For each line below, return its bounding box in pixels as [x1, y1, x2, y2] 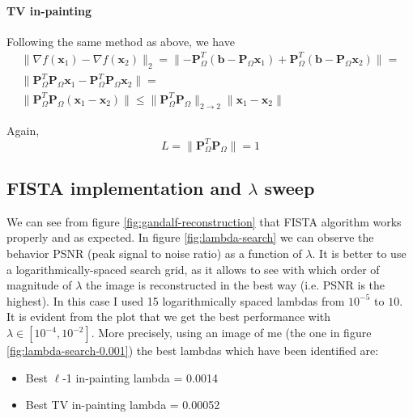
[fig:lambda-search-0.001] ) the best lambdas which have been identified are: [6, 342, 379, 359]
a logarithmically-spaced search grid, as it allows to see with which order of [6, 260, 380, 277]
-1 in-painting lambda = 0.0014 [62, 369, 218, 386]
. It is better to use [312, 245, 407, 262]
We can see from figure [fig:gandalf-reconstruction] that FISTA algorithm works [6, 213, 402, 230]
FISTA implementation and [6, 175, 242, 201]
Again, [6, 121, 40, 138]
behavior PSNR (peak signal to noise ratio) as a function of [6, 245, 302, 262]
